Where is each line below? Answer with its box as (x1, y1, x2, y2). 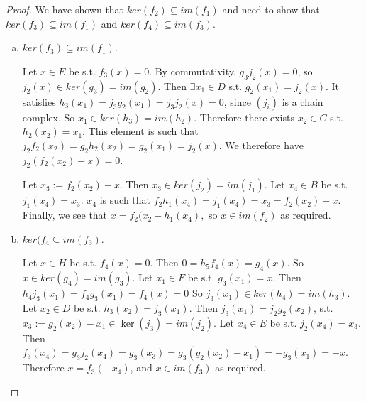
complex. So (22, 109, 75, 124)
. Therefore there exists (194, 109, 294, 124)
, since (223, 94, 251, 109)
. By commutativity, (149, 63, 236, 78)
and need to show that (222, 2, 320, 16)
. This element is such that (82, 124, 199, 138)
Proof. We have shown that (6, 2, 124, 16)
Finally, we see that (22, 207, 108, 222)
